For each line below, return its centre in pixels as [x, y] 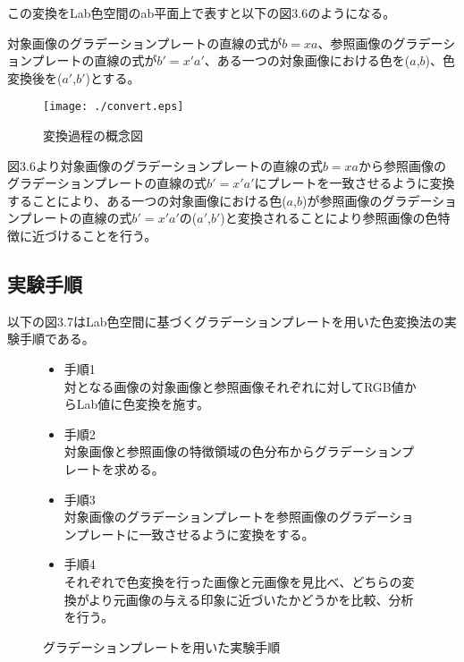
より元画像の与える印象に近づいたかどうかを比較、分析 [251, 599]
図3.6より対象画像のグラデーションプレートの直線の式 [165, 165]
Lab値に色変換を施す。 [143, 404]
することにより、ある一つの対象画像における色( [147, 200]
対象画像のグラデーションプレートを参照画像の [202, 517]
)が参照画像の [342, 200]
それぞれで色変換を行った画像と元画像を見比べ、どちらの [233, 581]
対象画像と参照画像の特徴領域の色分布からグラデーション [233, 451]
